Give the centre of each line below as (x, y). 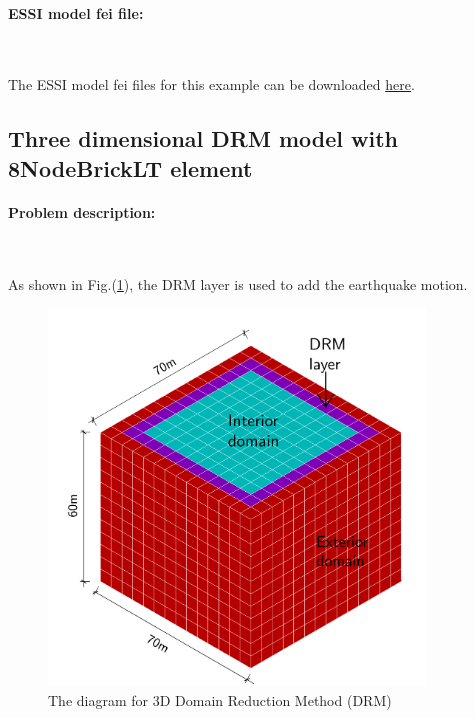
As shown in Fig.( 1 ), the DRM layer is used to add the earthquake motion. (238, 283)
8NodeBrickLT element (130, 167)
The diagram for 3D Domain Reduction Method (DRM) (220, 699)
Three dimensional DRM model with (203, 138)
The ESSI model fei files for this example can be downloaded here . (211, 84)
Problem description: (82, 211)
